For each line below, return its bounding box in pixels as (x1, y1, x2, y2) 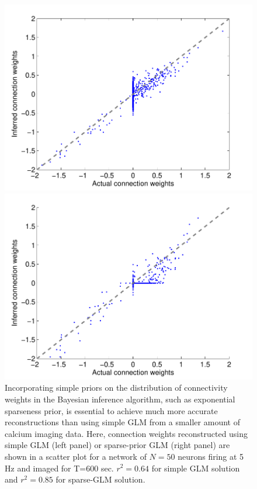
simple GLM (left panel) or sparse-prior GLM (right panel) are (5, 439, 230, 451)
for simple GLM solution (151, 462, 240, 474)
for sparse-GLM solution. (55, 473, 145, 485)
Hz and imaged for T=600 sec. (5, 462, 114, 474)
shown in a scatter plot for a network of (5, 450, 147, 462)
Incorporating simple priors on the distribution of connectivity (5, 381, 228, 394)
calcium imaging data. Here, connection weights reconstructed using (5, 427, 248, 439)
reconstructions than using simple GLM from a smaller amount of (5, 416, 240, 428)
